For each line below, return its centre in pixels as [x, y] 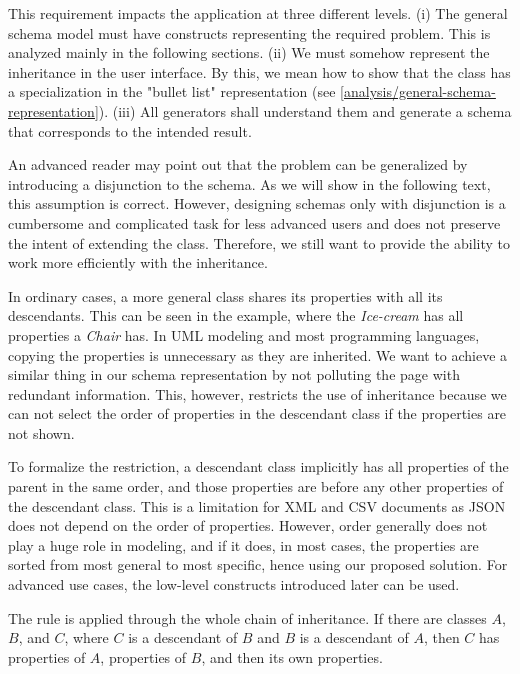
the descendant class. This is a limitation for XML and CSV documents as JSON [257, 505]
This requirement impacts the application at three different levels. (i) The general [258, 13]
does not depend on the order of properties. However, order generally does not [248, 525]
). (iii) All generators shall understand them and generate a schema [305, 110]
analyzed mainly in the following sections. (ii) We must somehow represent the [249, 52]
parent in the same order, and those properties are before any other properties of [256, 486]
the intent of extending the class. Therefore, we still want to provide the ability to [259, 242]
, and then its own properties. [292, 656]
